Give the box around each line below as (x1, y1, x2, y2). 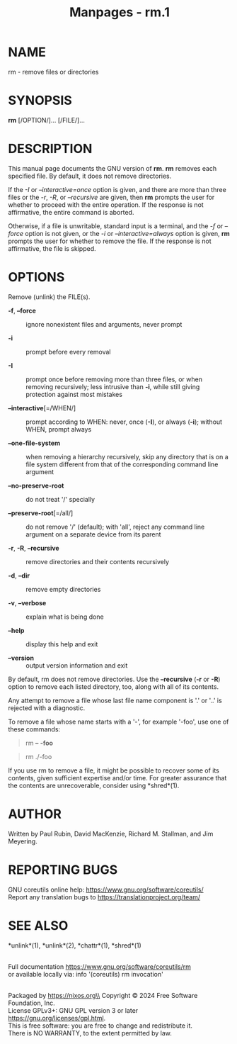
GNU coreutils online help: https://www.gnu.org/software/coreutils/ (8, 885, 204, 894)
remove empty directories (25, 585, 101, 593)
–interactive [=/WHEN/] (8, 403, 76, 412)
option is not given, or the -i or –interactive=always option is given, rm (25, 229, 231, 237)
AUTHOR (8, 806, 62, 822)
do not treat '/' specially (25, 495, 95, 503)
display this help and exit (25, 639, 98, 649)
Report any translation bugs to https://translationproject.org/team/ (8, 892, 201, 901)
